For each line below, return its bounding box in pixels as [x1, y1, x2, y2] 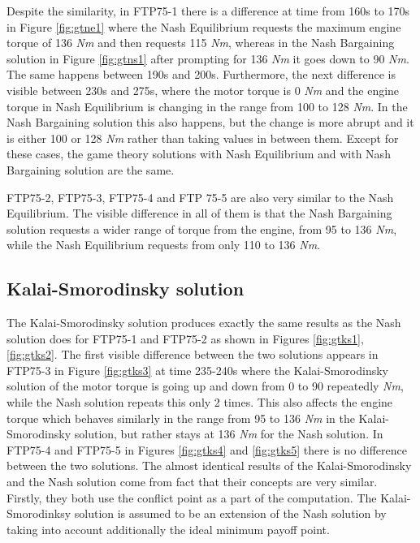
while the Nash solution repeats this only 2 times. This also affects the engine [6, 394, 393, 411]
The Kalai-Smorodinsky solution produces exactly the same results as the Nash [6, 314, 401, 331]
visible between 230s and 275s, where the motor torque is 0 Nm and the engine [6, 81, 400, 98]
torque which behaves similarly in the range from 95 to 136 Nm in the [6, 409, 355, 426]
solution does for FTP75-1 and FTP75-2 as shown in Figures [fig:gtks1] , [6, 330, 364, 347]
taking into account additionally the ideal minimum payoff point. [6, 520, 330, 537]
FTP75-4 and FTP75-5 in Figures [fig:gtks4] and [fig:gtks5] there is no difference [6, 441, 408, 458]
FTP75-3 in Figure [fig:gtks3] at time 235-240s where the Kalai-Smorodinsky [6, 361, 388, 378]
